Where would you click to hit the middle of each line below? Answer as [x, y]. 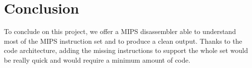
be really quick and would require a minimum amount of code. [97, 59]
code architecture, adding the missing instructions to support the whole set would [126, 50]
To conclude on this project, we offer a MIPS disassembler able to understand [120, 31]
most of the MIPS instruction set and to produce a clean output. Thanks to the [123, 41]
